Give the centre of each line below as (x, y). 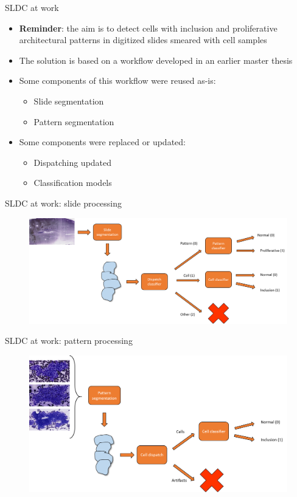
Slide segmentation (69, 101)
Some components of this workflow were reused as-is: (117, 81)
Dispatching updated (73, 162)
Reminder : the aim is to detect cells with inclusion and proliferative (148, 28)
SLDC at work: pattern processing (69, 341)
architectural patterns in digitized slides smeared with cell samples (143, 40)
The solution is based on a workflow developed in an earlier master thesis (156, 60)
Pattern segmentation (74, 121)
